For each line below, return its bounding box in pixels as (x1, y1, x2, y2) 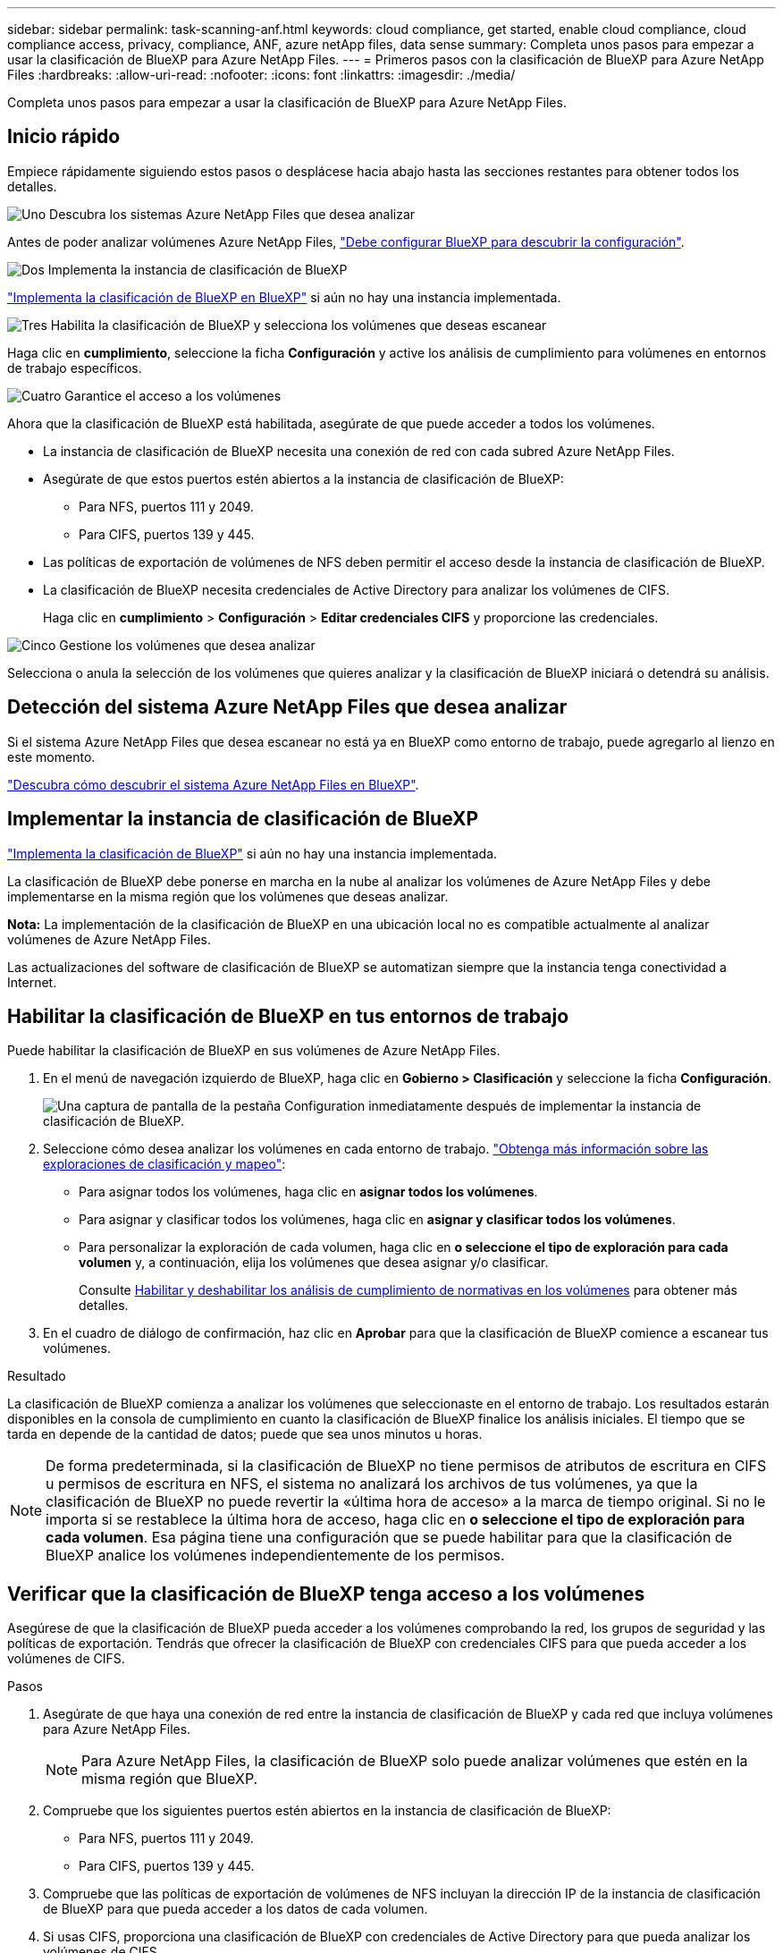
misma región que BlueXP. (81, 1770, 258, 1788)
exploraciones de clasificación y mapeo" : (43, 1156, 286, 1172)
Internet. (7, 974, 57, 990)
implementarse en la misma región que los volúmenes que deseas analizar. (7, 888, 449, 904)
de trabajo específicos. (7, 359, 142, 376)
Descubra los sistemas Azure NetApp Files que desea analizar (49, 206, 416, 222)
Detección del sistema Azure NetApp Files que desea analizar (7, 696, 568, 719)
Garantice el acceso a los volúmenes (64, 387, 282, 403)
